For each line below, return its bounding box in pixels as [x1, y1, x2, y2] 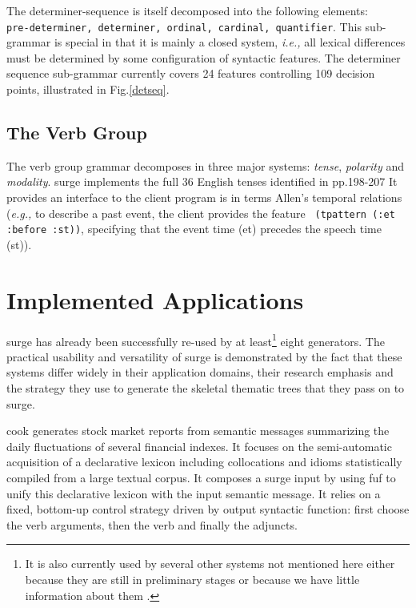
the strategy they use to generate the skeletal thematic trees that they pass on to [6, 380, 405, 397]
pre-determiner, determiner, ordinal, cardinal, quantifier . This [6, 18, 362, 34]
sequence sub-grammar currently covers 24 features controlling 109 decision [6, 65, 375, 82]
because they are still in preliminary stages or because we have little [25, 571, 360, 588]
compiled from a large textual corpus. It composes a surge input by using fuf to [6, 469, 396, 486]
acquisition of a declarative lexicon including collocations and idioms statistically [6, 453, 402, 470]
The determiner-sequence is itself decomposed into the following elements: [6, 2, 368, 18]
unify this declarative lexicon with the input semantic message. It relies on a [6, 485, 381, 501]
